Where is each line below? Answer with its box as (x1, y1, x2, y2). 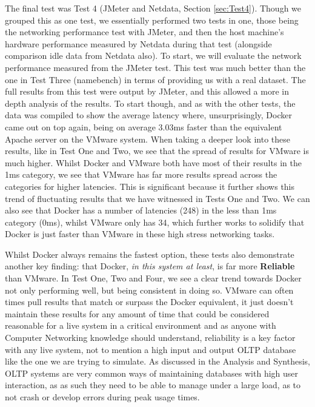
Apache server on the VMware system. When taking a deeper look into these (5, 132, 290, 145)
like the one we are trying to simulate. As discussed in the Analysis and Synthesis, (5, 355, 310, 368)
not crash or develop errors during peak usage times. (5, 391, 200, 403)
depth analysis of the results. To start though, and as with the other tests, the (5, 96, 296, 109)
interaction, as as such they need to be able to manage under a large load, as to (5, 378, 301, 391)
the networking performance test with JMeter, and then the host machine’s (5, 25, 284, 38)
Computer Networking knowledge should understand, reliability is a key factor (5, 331, 296, 344)
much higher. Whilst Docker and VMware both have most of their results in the (5, 156, 302, 169)
